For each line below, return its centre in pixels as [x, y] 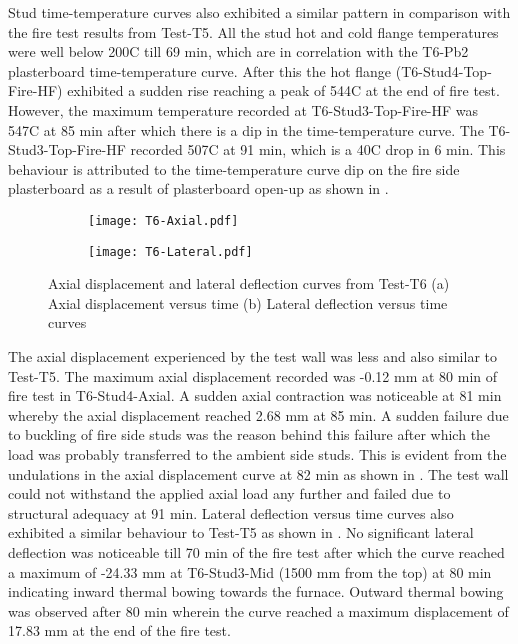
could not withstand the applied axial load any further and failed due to [229, 493]
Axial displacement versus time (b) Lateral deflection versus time [248, 302]
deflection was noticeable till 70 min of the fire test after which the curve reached [256, 551]
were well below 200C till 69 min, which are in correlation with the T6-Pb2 [238, 51]
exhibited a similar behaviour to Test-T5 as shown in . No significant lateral [241, 532]
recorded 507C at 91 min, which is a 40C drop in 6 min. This [318, 149]
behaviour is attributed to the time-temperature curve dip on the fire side [234, 168]
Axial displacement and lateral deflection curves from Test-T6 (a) [249, 283]
